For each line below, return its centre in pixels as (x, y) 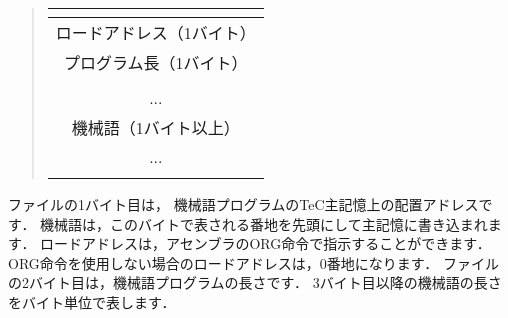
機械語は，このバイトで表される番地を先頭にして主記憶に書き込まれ (264, 223)
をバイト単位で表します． (92, 301)
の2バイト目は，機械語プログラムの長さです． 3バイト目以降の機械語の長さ (255, 282)
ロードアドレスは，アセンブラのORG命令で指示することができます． (265, 243)
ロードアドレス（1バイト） (155, 32)
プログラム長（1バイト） (156, 62)
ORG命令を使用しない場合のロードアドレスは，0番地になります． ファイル (253, 262)
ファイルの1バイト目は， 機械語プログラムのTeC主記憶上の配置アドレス (243, 204)
